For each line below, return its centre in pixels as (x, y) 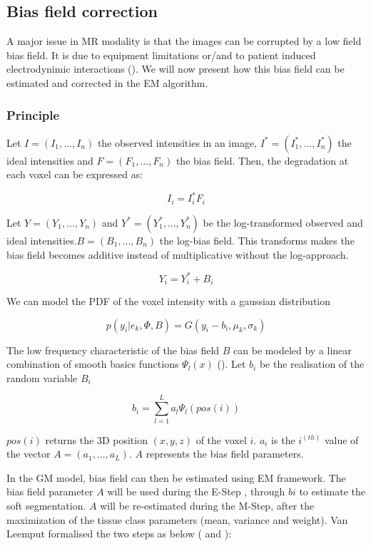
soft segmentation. (46, 505)
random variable (42, 377)
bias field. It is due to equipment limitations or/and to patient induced (161, 55)
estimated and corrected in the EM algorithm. (107, 82)
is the (283, 439)
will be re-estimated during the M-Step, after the (207, 505)
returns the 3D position (96, 439)
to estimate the (332, 491)
